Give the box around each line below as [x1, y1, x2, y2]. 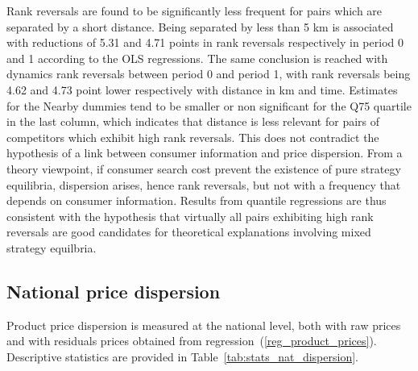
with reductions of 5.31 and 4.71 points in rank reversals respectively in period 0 [6, 34, 404, 51]
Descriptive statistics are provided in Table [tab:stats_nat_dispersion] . [6, 348, 358, 365]
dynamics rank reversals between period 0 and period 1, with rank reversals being [6, 65, 411, 82]
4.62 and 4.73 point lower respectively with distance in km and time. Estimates [6, 81, 398, 98]
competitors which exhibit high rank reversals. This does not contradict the [6, 128, 379, 145]
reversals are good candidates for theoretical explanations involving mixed [6, 223, 371, 240]
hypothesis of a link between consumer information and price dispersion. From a [6, 144, 403, 161]
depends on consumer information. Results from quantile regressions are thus [6, 192, 387, 209]
